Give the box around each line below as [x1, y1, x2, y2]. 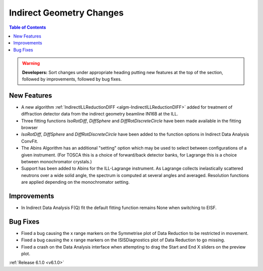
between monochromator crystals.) [21, 158, 92, 164]
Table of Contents [9, 24, 46, 30]
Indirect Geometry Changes [9, 7, 124, 18]
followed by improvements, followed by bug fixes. [22, 76, 122, 82]
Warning [22, 60, 40, 66]
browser [21, 124, 38, 130]
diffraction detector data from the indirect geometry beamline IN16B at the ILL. [21, 111, 179, 117]
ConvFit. [21, 138, 38, 144]
